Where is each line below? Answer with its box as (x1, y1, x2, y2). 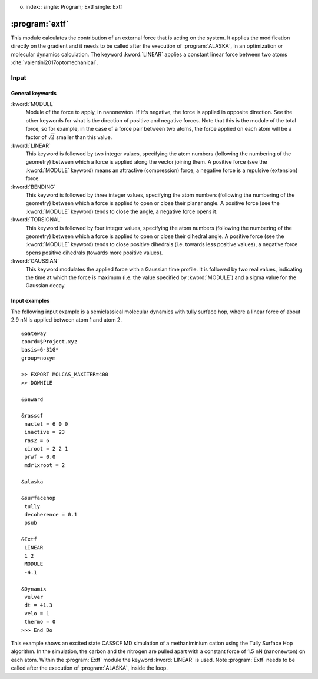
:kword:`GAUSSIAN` (11, 257, 59, 264)
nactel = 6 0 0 (24, 420, 68, 427)
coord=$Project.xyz (21, 338, 78, 345)
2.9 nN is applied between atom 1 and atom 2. (11, 316, 122, 323)
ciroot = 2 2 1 (24, 445, 68, 452)
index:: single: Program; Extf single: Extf (25, 4, 123, 10)
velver (24, 594, 44, 600)
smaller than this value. (56, 133, 112, 141)
